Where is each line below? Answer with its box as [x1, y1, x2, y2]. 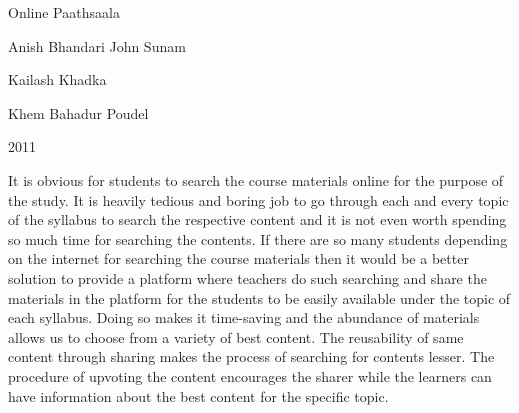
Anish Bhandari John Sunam [8, 35, 186, 56]
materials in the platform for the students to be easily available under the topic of [8, 287, 511, 308]
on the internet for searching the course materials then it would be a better [8, 248, 469, 269]
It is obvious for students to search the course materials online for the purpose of [8, 169, 504, 190]
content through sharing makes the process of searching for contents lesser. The [8, 346, 495, 367]
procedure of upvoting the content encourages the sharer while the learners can [8, 365, 492, 386]
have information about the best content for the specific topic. [8, 385, 389, 406]
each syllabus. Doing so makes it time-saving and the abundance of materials [8, 307, 480, 328]
